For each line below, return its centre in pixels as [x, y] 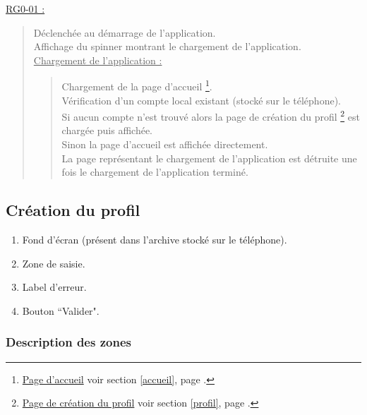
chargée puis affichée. [107, 130]
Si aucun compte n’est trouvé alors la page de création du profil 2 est [211, 115]
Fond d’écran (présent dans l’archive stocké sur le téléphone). [155, 240]
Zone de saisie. [54, 263]
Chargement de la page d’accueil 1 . [137, 85]
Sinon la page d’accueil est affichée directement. [165, 144]
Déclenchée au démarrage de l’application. [125, 32]
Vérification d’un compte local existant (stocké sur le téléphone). [201, 100]
